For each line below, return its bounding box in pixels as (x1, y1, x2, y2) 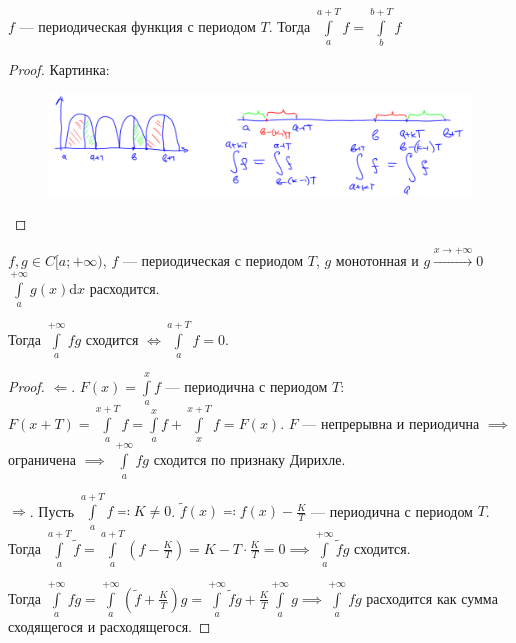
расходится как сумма (366, 587, 498, 608)
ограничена (8, 449, 76, 470)
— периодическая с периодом (122, 250, 304, 271)
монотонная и (335, 250, 419, 271)
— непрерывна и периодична (302, 413, 480, 434)
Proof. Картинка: (8, 59, 110, 80)
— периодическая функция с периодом (19, 15, 256, 36)
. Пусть (29, 500, 75, 521)
